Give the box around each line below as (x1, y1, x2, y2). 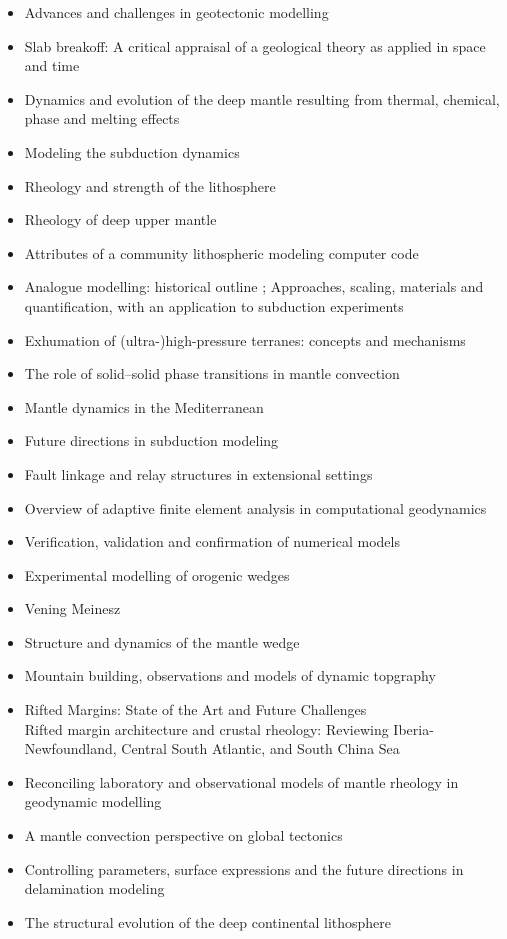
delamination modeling (24, 878, 165, 899)
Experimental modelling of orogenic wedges (24, 564, 290, 585)
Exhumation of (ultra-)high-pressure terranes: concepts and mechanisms (24, 329, 466, 350)
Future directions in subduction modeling (24, 430, 279, 451)
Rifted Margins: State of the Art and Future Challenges (24, 699, 367, 720)
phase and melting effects (24, 108, 180, 129)
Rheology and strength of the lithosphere (24, 175, 276, 196)
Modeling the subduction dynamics (24, 141, 240, 162)
